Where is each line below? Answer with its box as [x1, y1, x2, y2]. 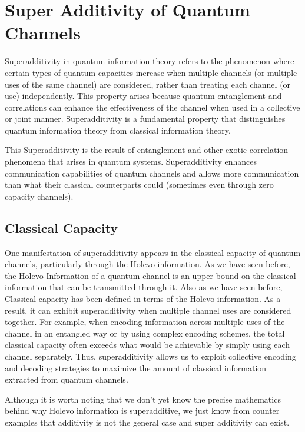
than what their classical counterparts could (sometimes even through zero [5, 178, 274, 191]
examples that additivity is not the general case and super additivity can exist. [5, 416, 290, 428]
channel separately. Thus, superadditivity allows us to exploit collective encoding [5, 350, 296, 362]
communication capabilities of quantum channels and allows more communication [5, 167, 299, 179]
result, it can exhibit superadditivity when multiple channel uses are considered [5, 304, 291, 316]
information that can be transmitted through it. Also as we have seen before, [5, 281, 283, 293]
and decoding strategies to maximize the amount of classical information [5, 361, 267, 374]
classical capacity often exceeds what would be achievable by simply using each [5, 338, 290, 351]
